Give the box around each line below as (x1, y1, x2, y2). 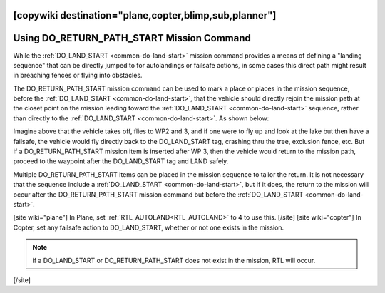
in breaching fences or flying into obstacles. (13, 71, 143, 80)
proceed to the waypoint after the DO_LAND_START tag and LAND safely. (13, 157, 229, 165)
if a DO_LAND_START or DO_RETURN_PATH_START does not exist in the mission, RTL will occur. (32, 256, 316, 264)
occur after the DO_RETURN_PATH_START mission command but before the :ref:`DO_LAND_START (13, 190, 304, 199)
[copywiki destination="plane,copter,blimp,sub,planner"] (13, 9, 277, 21)
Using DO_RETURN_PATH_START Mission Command (13, 32, 251, 44)
